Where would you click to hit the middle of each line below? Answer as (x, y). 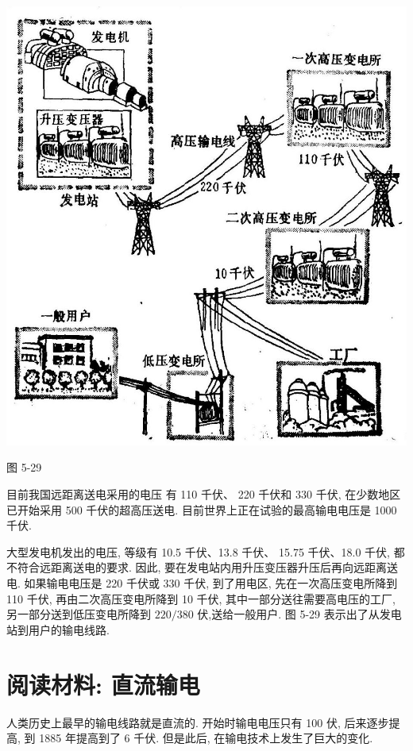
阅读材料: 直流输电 (103, 684)
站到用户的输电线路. (58, 629)
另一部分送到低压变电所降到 (79, 614)
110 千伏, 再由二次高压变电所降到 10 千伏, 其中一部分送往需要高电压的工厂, (201, 598)
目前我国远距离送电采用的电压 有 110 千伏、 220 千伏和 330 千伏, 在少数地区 (204, 494)
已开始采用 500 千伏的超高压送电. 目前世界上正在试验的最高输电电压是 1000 (202, 509)
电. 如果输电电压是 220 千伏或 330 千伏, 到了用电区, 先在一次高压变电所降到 (202, 583)
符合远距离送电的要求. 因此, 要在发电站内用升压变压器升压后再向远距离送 (208, 567)
